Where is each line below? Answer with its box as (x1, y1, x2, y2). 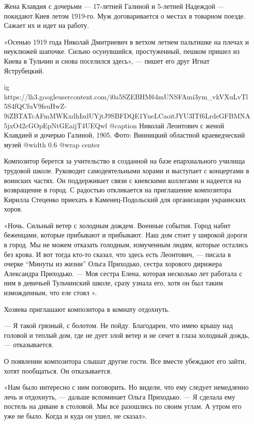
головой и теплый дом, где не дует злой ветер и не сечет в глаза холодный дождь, (4, 330, 250, 340)
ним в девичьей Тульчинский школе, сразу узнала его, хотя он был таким (4, 278, 223, 288)
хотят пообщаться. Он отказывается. (4, 365, 112, 376)
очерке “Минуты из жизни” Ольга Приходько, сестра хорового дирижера (4, 259, 222, 269)
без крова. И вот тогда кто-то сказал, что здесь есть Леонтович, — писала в (4, 249, 231, 259)
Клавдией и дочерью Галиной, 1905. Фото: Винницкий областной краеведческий (4, 130, 245, 140)
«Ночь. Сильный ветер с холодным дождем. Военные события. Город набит (4, 220, 231, 230)
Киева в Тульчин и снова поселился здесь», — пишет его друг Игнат (4, 55, 210, 66)
